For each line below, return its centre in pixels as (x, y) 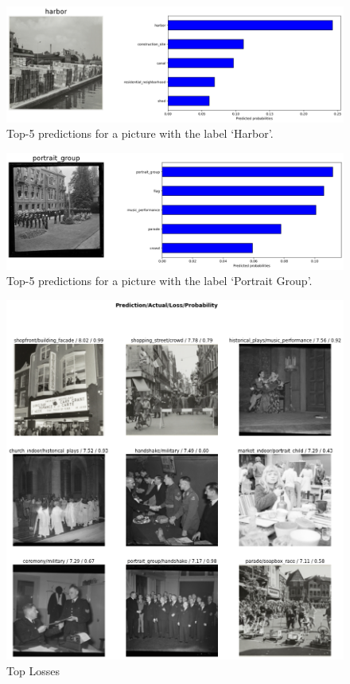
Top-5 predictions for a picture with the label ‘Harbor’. (140, 133)
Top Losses (33, 670)
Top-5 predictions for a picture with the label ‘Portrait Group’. (159, 281)
